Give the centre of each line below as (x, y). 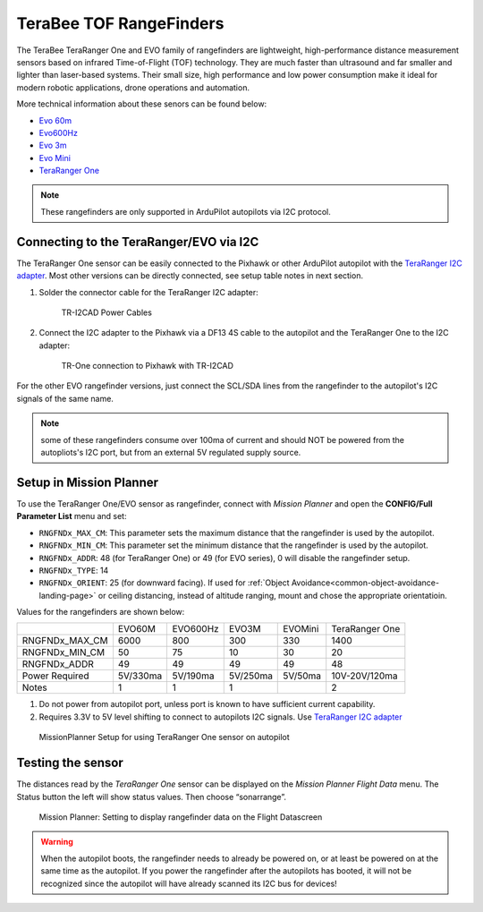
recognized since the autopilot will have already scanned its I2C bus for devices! (189, 883)
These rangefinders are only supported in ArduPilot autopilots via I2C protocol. (186, 211)
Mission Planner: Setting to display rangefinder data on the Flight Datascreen (181, 817)
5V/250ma (250, 676)
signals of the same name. (65, 398)
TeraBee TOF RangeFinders (120, 23)
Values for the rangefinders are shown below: (101, 612)
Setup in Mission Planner (88, 482)
